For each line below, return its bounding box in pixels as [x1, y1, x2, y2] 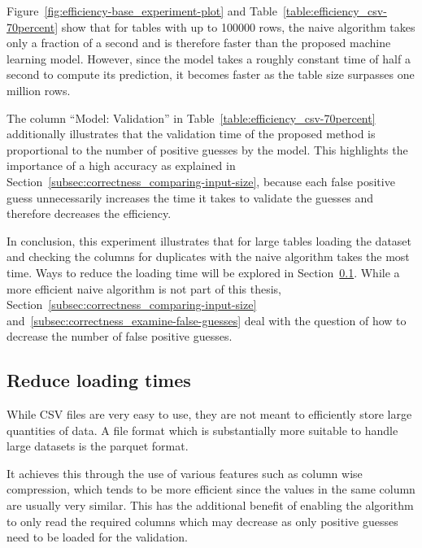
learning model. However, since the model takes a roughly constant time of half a [7, 50, 411, 67]
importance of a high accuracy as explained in [7, 157, 236, 174]
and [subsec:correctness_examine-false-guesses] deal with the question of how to [7, 311, 407, 328]
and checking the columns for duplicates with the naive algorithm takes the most [7, 248, 410, 265]
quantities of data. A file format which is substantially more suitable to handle [7, 421, 398, 438]
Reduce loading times [7, 368, 191, 393]
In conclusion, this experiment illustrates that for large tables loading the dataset [7, 232, 412, 249]
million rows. [7, 81, 71, 98]
